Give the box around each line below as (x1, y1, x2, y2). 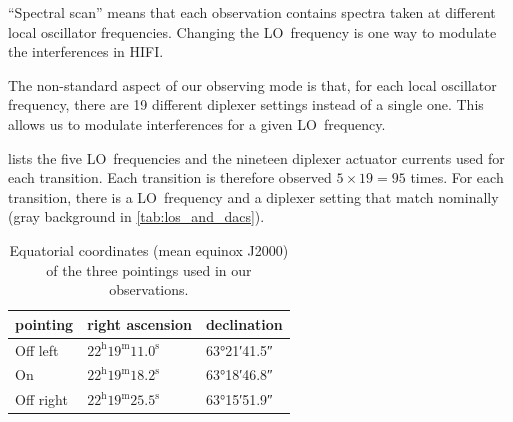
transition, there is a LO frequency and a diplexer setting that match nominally (8, 186, 499, 207)
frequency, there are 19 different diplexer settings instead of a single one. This (8, 94, 484, 115)
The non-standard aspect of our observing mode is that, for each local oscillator (8, 74, 497, 95)
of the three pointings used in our (46, 259, 252, 280)
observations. (109, 279, 189, 300)
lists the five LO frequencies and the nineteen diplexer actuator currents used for (8, 147, 505, 168)
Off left (15, 339, 59, 360)
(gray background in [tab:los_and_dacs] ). (8, 206, 265, 227)
